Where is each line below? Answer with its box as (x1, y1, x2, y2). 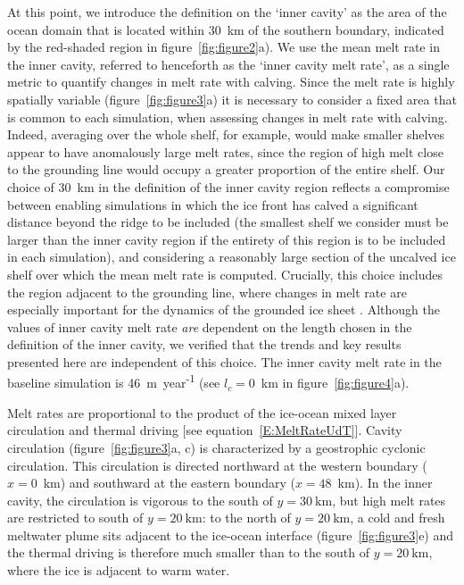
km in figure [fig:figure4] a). (261, 373, 410, 392)
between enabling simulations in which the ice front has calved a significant (7, 195, 418, 213)
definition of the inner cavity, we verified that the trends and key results (7, 335, 402, 354)
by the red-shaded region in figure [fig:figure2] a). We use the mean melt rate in (7, 38, 440, 56)
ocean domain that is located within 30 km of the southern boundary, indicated (7, 20, 444, 38)
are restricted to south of (7, 508, 144, 527)
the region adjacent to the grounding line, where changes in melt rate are (7, 282, 407, 301)
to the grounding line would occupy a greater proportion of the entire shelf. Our (7, 160, 445, 179)
